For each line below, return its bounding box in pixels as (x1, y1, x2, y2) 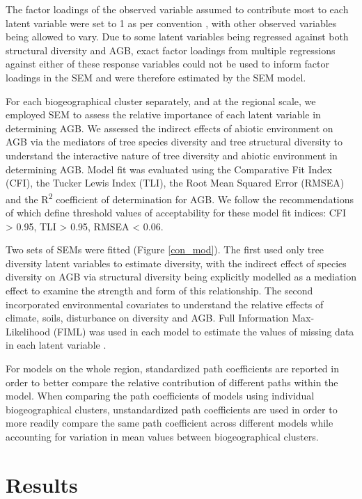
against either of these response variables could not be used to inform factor (6, 56, 329, 71)
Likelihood (6, 324, 50, 338)
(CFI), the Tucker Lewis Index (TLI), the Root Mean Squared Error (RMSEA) (6, 175, 345, 190)
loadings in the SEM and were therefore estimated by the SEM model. (6, 70, 306, 84)
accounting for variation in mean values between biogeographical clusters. (6, 429, 319, 443)
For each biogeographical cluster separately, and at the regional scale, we (6, 93, 316, 108)
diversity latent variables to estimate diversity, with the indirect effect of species (6, 255, 347, 270)
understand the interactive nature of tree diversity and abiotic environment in (6, 148, 338, 162)
